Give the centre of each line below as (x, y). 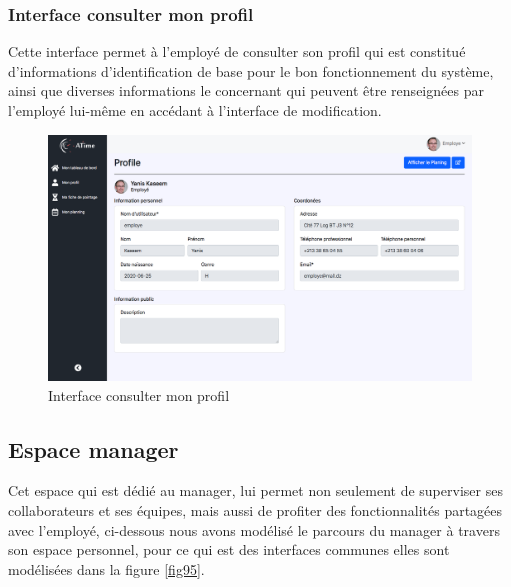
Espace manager (93, 448)
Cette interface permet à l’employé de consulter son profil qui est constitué (237, 51)
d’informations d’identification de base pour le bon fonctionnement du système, (251, 70)
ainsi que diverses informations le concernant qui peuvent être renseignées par (246, 90)
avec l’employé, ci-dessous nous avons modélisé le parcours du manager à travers (254, 529)
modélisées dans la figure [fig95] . (106, 568)
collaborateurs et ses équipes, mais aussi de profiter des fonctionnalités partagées (255, 509)
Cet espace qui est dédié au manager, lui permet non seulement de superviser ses (255, 490)
